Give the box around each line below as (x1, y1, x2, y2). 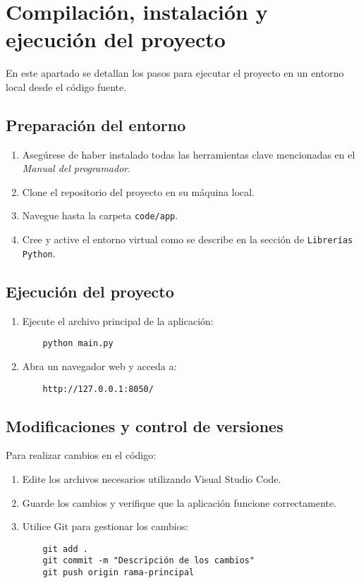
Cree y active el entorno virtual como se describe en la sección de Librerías (22, 232, 353, 247)
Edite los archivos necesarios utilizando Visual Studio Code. (22, 471, 281, 486)
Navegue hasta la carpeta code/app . (22, 208, 178, 223)
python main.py (42, 338, 114, 349)
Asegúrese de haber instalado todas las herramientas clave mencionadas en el (22, 147, 355, 161)
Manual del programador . (22, 161, 131, 176)
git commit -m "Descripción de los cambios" (42, 556, 255, 566)
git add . (42, 544, 88, 554)
